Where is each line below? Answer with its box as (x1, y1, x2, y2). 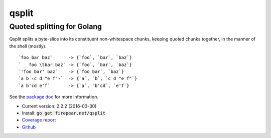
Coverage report (22, 117, 56, 123)
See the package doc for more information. (9, 94, 99, 100)
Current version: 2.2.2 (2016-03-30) (22, 103, 97, 109)
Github (22, 124, 36, 130)
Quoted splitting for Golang (9, 22, 102, 31)
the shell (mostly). (9, 43, 47, 49)
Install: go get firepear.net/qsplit (22, 110, 105, 116)
